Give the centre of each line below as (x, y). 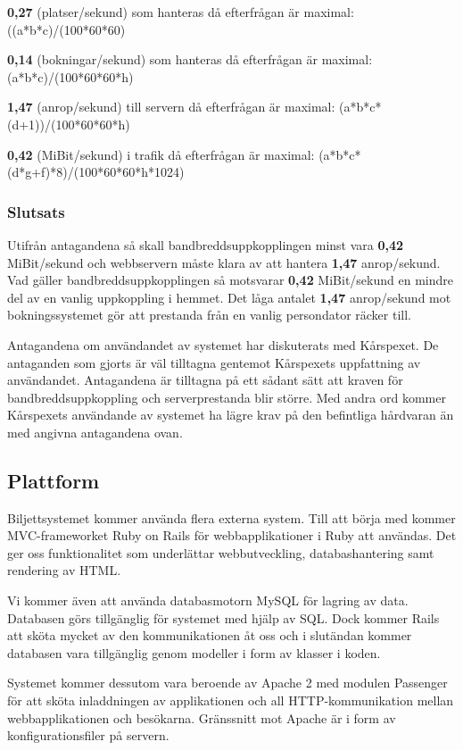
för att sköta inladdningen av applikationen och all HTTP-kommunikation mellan (231, 700)
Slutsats (36, 211)
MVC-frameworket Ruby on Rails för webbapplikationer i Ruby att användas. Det (232, 535)
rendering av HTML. (64, 570)
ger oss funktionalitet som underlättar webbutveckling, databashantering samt (221, 552)
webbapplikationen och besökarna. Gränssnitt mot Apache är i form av (202, 717)
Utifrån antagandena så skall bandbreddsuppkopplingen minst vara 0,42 (206, 244)
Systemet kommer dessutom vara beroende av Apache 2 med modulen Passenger (227, 683)
